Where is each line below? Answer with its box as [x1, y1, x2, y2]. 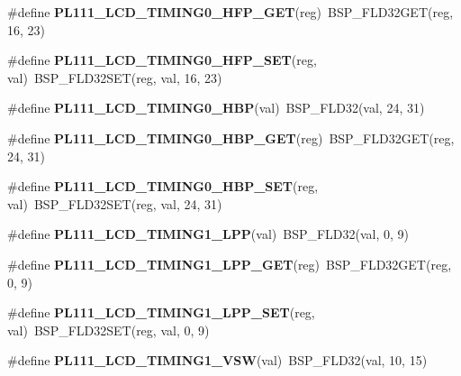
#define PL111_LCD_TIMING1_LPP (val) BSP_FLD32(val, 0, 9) [7, 225, 410, 243]
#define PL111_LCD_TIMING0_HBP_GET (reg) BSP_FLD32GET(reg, [7, 128, 455, 147]
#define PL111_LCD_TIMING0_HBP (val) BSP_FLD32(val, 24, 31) [7, 98, 425, 117]
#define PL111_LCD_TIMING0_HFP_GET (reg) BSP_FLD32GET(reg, [7, 3, 454, 21]
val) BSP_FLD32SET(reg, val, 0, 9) [7, 320, 210, 339]
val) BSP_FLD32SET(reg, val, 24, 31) [7, 194, 222, 213]
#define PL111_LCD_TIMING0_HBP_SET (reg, [7, 177, 319, 196]
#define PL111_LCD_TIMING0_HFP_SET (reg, [7, 50, 317, 69]
